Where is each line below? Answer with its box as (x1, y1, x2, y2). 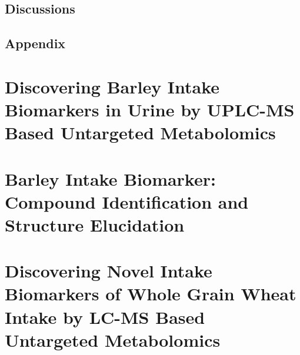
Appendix (5, 34, 66, 52)
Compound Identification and (5, 189, 249, 213)
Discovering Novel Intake (5, 259, 212, 283)
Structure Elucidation (5, 212, 185, 236)
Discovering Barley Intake (5, 74, 220, 98)
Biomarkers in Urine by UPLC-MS (5, 97, 295, 121)
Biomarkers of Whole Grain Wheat (5, 282, 296, 306)
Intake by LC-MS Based (5, 304, 205, 329)
